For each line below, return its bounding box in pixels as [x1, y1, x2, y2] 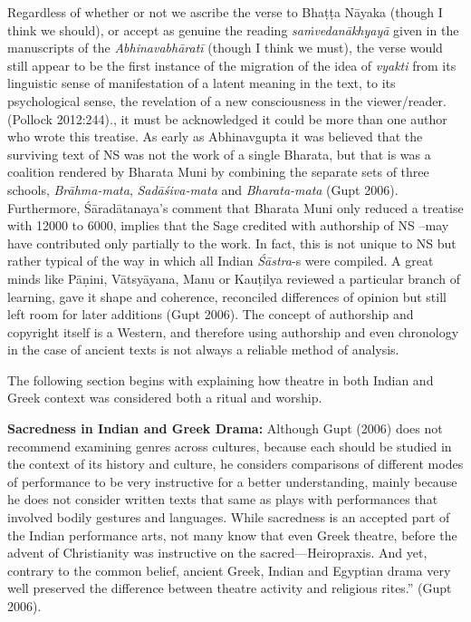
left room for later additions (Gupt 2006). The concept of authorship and [7, 305, 414, 324]
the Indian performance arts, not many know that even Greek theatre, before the [7, 525, 457, 544]
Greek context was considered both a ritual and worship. [7, 388, 322, 407]
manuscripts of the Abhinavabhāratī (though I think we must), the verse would [7, 38, 443, 57]
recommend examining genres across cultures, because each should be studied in [7, 436, 452, 455]
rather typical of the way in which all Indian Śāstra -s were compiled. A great [7, 251, 434, 270]
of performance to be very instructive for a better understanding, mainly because [7, 471, 457, 491]
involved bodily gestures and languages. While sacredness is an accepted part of [7, 508, 450, 527]
